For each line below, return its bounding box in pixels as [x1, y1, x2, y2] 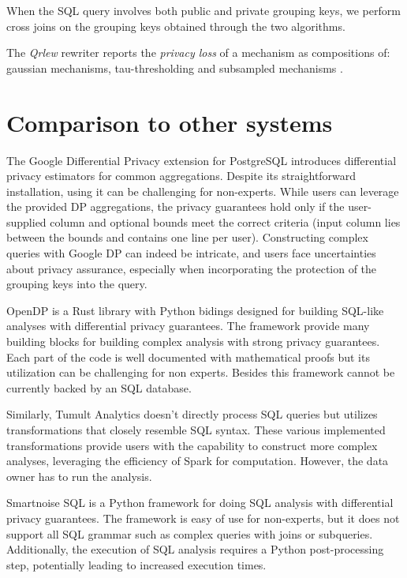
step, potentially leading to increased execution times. [6, 556, 267, 572]
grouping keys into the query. [6, 276, 147, 292]
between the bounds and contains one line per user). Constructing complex [6, 229, 368, 246]
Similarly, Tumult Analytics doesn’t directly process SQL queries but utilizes [6, 406, 378, 422]
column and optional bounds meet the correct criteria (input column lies [50, 213, 401, 230]
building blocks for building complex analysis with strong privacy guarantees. [6, 333, 380, 350]
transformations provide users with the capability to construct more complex [6, 437, 378, 453]
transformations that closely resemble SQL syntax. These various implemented [6, 422, 386, 437]
